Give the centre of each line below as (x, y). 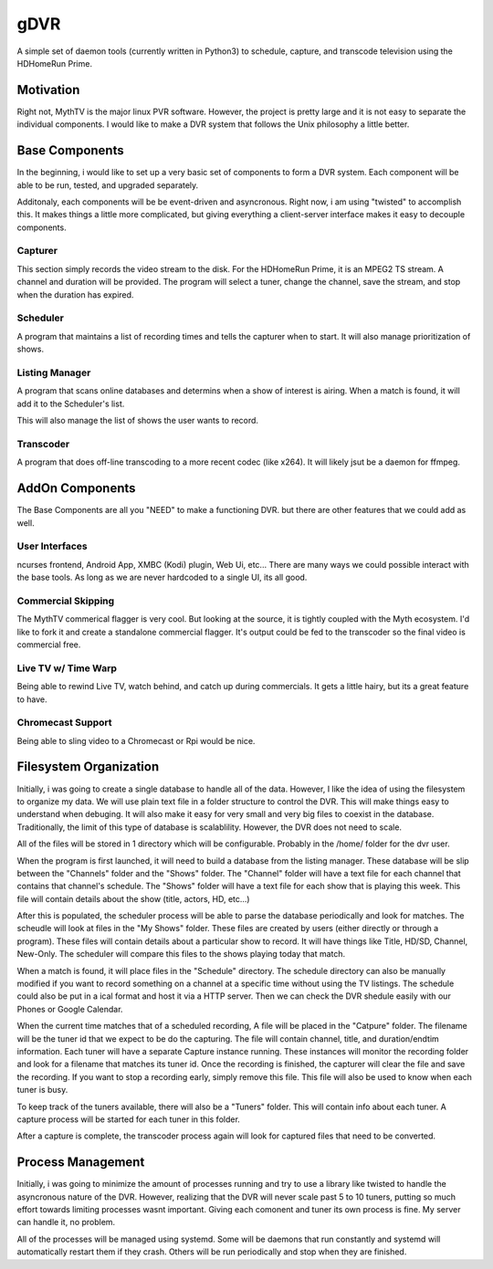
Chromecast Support (65, 723)
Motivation (48, 90)
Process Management (81, 1163)
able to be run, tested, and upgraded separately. (108, 185)
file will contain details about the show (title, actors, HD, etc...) (133, 898)
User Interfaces (52, 546)
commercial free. (49, 645)
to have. (32, 699)
